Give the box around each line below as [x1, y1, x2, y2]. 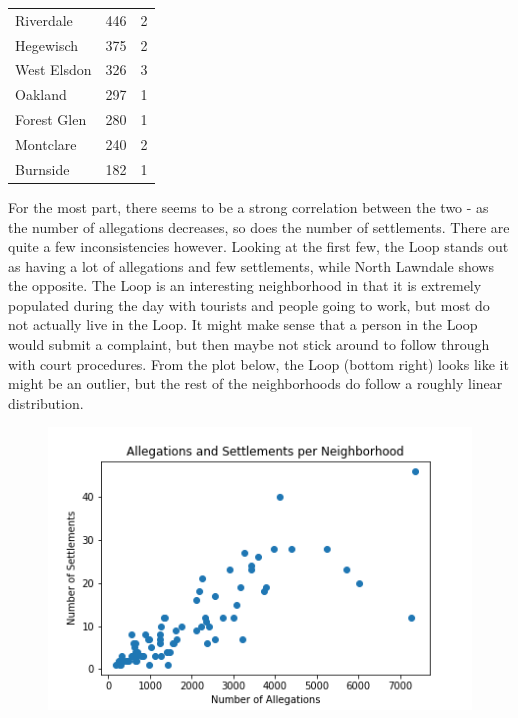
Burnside [15, 158, 70, 179]
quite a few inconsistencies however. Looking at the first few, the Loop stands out [8, 236, 509, 257]
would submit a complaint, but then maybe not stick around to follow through [8, 334, 490, 355]
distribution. [8, 392, 84, 413]
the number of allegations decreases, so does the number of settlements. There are [8, 216, 510, 237]
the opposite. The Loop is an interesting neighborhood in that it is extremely [8, 275, 482, 296]
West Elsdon [15, 59, 92, 80]
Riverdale [15, 9, 73, 30]
